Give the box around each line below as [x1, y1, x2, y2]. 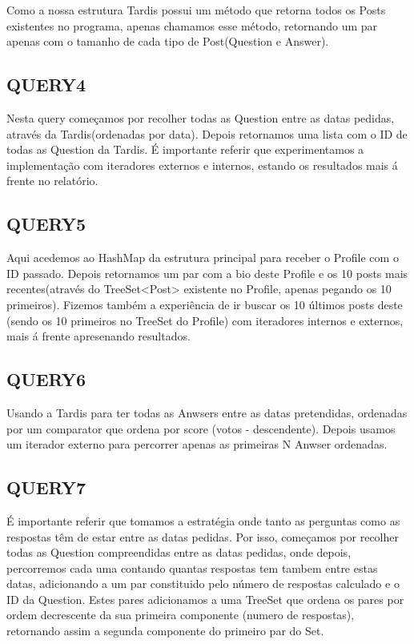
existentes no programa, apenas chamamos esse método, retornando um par [6, 17, 378, 34]
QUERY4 [6, 72, 86, 97]
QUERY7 [6, 475, 86, 500]
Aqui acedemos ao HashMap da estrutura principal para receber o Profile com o [6, 249, 399, 266]
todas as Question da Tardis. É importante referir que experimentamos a [6, 141, 364, 158]
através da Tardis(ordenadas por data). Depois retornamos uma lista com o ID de [6, 125, 408, 142]
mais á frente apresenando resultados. [6, 328, 191, 344]
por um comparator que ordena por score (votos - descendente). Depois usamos [6, 420, 396, 437]
